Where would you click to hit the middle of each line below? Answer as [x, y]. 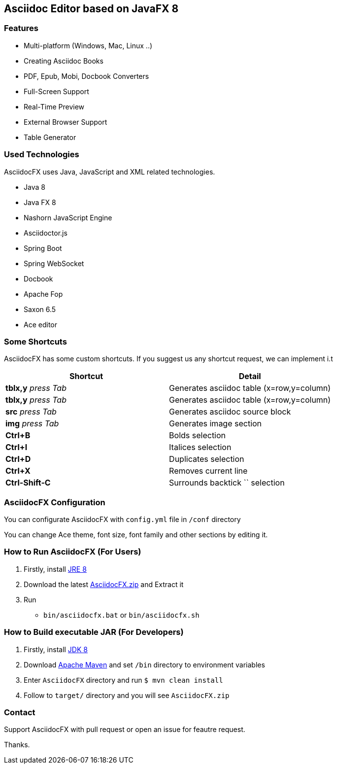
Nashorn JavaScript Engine [68, 217]
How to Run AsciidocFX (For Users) [73, 552]
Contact [20, 712]
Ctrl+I [17, 447]
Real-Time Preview [54, 106]
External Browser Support [66, 122]
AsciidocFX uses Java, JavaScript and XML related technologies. [110, 172]
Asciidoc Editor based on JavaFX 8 [91, 9]
